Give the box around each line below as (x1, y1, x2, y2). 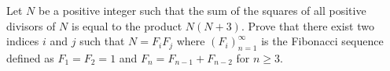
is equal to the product (72, 17, 182, 34)
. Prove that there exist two (241, 17, 374, 34)
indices (6, 33, 39, 49)
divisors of (6, 17, 56, 34)
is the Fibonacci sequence (261, 33, 384, 49)
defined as (6, 49, 54, 66)
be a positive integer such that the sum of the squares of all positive (38, 2, 366, 18)
